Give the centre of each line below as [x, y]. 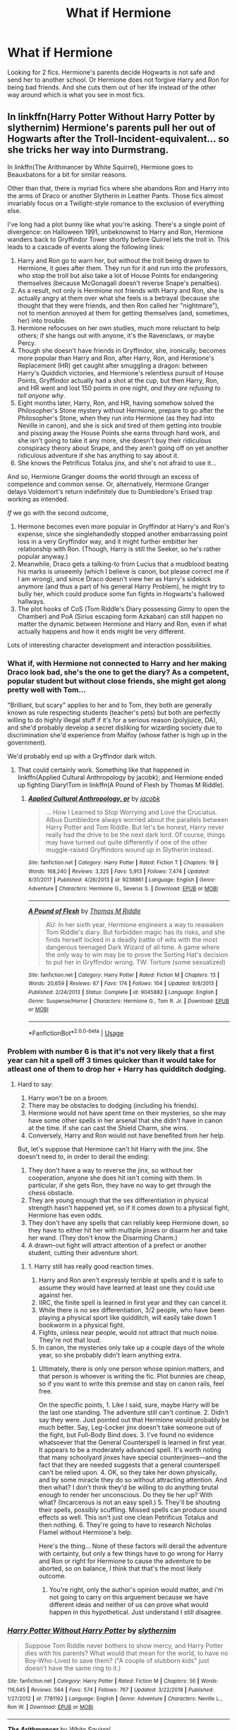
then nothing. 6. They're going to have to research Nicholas [125, 1525]
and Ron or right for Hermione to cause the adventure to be [125, 1561]
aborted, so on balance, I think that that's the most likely [120, 1568]
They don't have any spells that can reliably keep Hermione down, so [128, 1223]
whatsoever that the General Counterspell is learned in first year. [132, 1442]
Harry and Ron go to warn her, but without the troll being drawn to [113, 260]
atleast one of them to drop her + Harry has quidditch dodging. [117, 1069]
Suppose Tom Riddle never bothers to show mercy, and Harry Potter [124, 1646]
